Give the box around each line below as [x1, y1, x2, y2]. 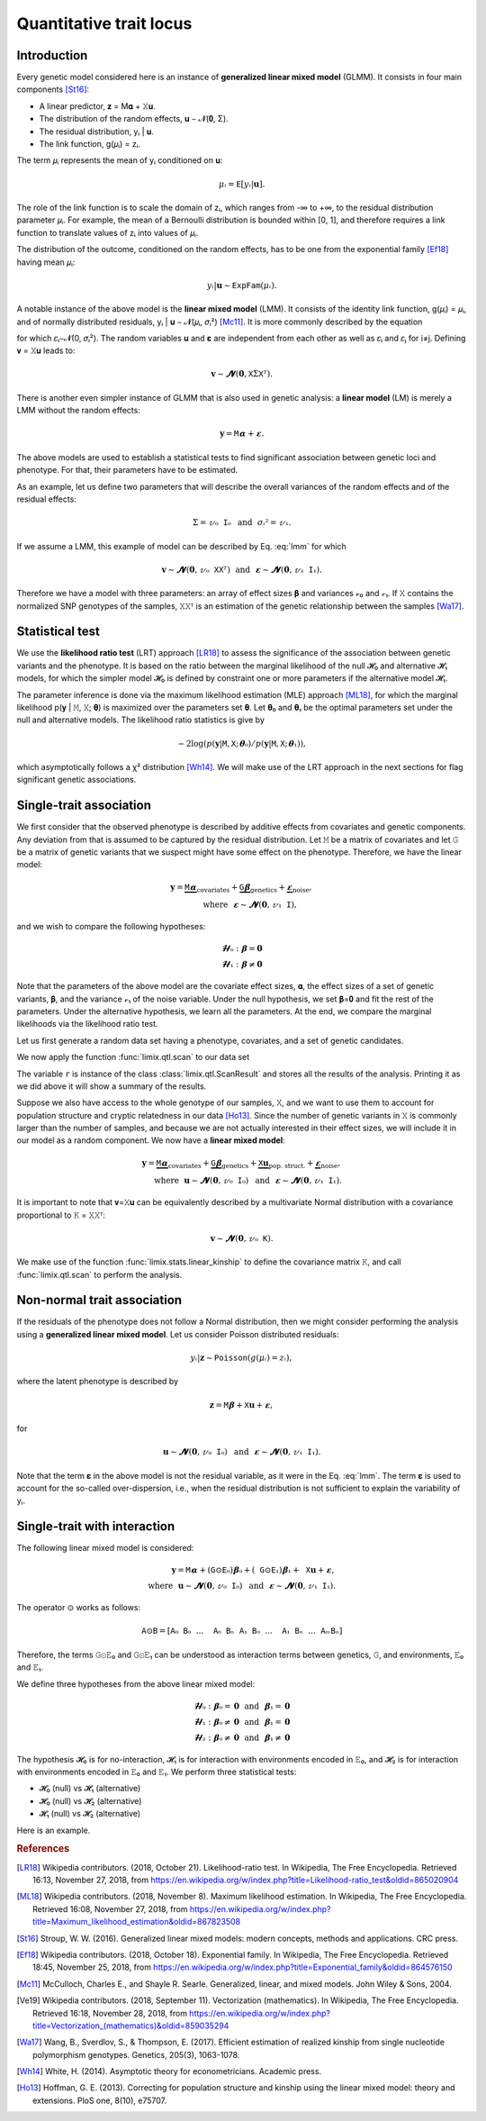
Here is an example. [16, 1825, 91, 1835]
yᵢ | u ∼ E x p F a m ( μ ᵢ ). [206, 280, 278, 290]
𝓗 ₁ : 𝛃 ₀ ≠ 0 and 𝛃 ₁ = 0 [193, 1717, 291, 1727]
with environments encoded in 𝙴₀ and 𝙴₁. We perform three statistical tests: [16, 1766, 297, 1778]
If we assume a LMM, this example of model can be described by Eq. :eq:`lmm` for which [16, 540, 346, 551]
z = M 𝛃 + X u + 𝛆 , [209, 1400, 274, 1409]
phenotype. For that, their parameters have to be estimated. [16, 465, 238, 476]
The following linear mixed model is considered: [16, 1543, 194, 1554]
